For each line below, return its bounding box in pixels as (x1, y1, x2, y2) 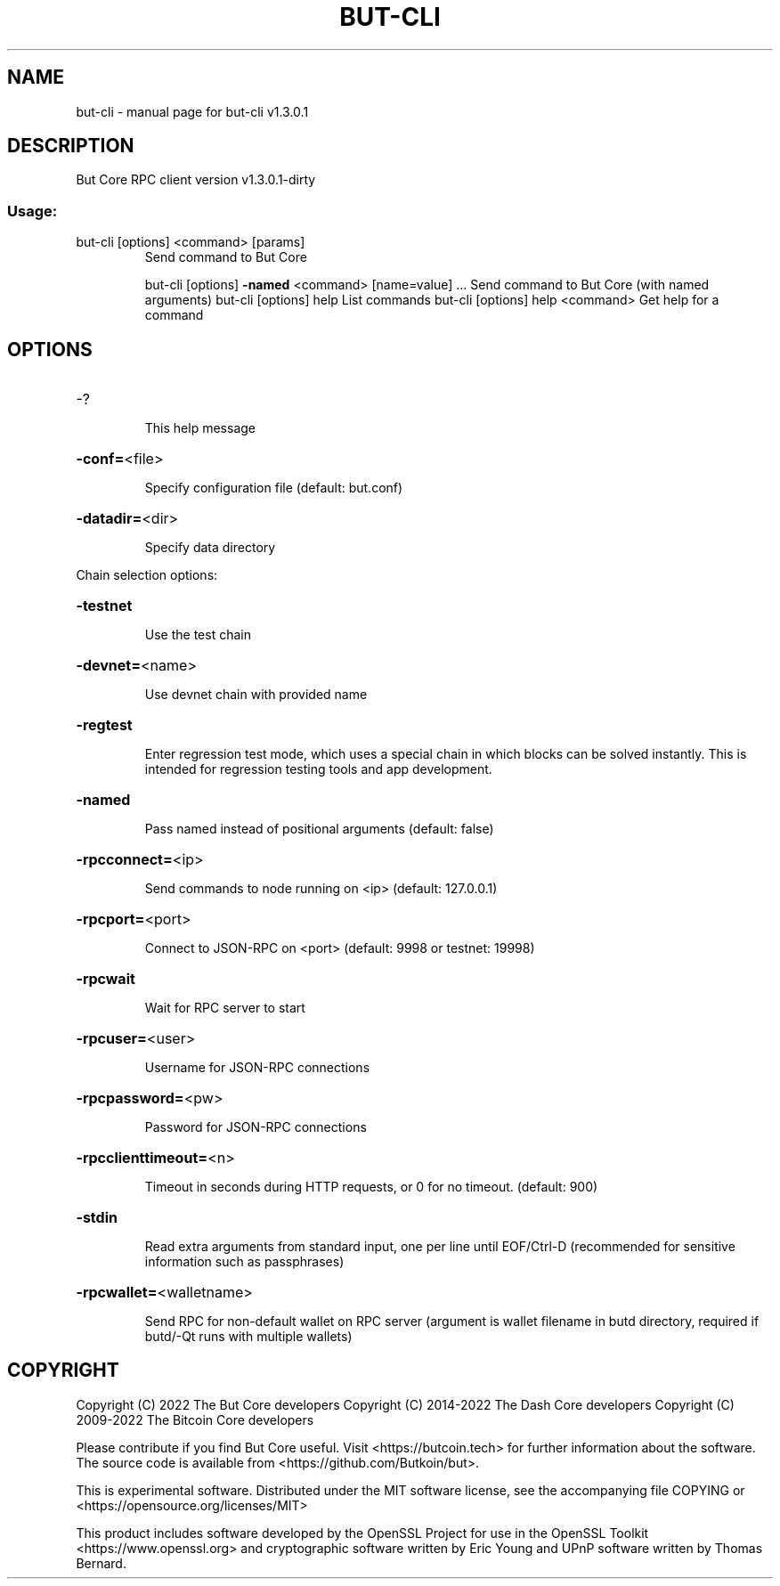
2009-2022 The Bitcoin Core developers (76, 1411, 314, 1427)
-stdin (76, 1208, 118, 1227)
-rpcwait (76, 970, 135, 988)
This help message (144, 420, 256, 436)
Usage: (7, 201, 58, 220)
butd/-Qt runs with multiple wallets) (144, 1329, 353, 1345)
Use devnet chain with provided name (144, 687, 368, 703)
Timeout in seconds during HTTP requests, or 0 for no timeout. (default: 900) (144, 1179, 598, 1195)
